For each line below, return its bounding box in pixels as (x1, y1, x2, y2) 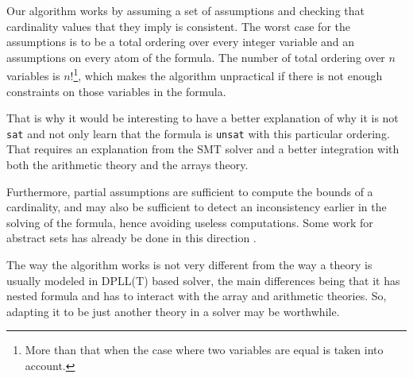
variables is (6, 67, 60, 84)
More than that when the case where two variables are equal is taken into (25, 341, 384, 358)
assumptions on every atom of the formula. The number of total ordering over (6, 48, 385, 65)
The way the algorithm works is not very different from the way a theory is (6, 256, 372, 273)
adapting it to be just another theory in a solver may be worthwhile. (6, 303, 340, 319)
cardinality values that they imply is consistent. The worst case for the (6, 17, 350, 34)
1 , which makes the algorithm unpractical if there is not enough (73, 65, 383, 84)
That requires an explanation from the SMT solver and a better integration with (6, 141, 399, 157)
